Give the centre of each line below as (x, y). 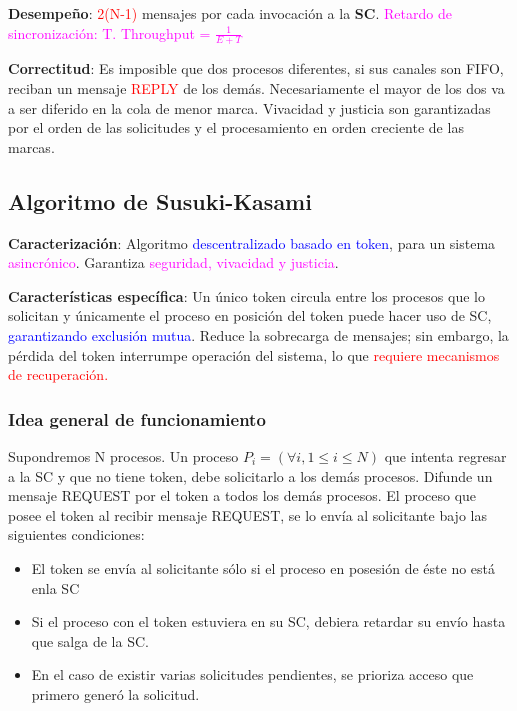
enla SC (55, 587)
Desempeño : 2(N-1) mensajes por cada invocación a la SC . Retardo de (230, 13)
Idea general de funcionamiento (137, 418)
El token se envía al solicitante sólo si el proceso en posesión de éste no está (263, 567)
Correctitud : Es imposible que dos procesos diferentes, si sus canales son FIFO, (256, 68)
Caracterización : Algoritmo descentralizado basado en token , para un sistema (252, 242)
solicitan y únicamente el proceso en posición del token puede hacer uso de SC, (250, 315)
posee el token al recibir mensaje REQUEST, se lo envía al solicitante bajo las (247, 514)
